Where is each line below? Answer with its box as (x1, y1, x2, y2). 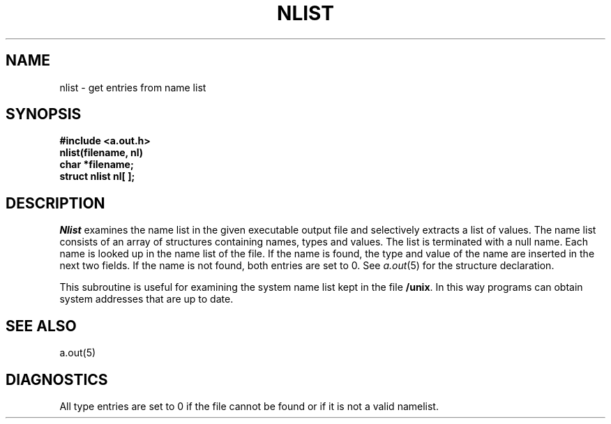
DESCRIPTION (6, 194, 105, 212)
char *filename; (59, 158, 134, 171)
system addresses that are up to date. (59, 293, 234, 305)
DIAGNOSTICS (6, 370, 108, 388)
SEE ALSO (6, 317, 77, 335)
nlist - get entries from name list (59, 81, 206, 93)
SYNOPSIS (6, 105, 82, 123)
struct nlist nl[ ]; (59, 170, 135, 183)
